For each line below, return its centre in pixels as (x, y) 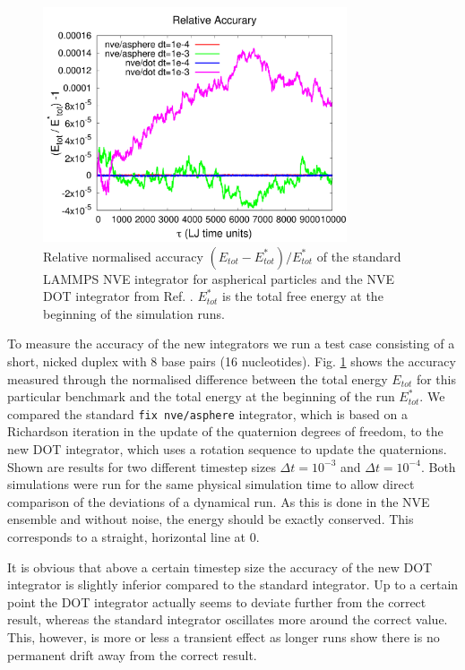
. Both (438, 466)
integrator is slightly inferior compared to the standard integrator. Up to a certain (233, 584)
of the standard (359, 256)
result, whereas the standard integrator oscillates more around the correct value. (228, 619)
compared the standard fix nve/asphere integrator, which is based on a (207, 413)
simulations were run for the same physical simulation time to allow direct (211, 484)
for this (436, 378)
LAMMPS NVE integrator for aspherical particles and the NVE (219, 278)
